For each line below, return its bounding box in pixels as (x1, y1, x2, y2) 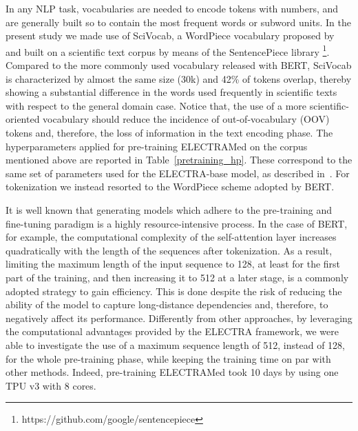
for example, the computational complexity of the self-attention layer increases (6, 230, 337, 244)
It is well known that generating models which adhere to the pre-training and (6, 202, 332, 217)
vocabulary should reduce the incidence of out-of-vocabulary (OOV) (43, 112, 330, 126)
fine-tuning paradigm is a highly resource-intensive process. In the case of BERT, (6, 216, 348, 230)
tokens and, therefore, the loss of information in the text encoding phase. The (6, 126, 333, 139)
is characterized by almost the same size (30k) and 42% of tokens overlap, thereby (6, 71, 352, 86)
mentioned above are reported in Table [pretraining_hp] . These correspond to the (6, 152, 352, 167)
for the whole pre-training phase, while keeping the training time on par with (6, 351, 331, 365)
